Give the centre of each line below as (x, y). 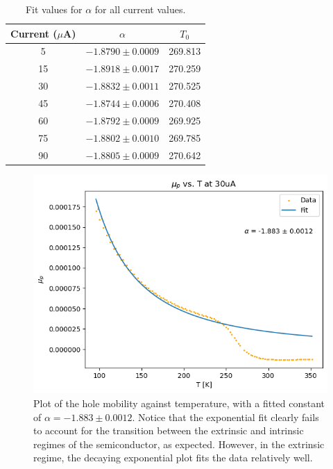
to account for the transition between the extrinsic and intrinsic (169, 430)
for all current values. (140, 9)
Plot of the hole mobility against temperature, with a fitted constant (179, 403)
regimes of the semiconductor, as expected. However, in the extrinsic (179, 444)
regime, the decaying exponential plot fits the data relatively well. (173, 458)
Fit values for (54, 9)
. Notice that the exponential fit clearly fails (225, 417)
